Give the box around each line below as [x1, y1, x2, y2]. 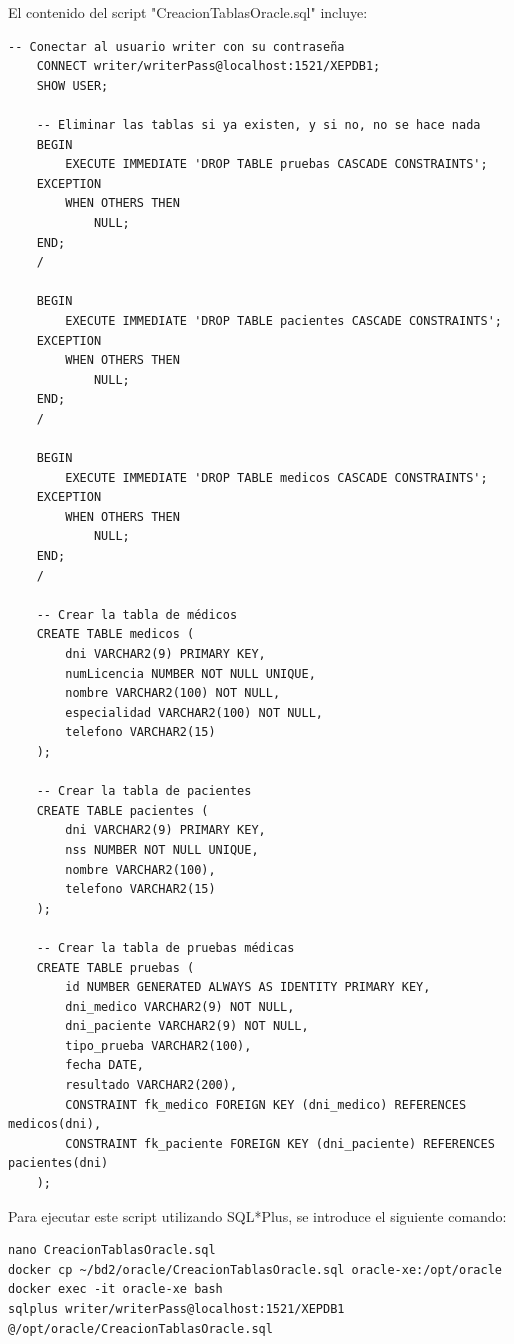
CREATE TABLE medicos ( [36, 627, 195, 642]
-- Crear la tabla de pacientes [36, 784, 252, 799]
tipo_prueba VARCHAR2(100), [65, 1038, 252, 1053]
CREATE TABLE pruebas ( [36, 960, 195, 975]
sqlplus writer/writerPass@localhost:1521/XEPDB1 [8, 1302, 345, 1316]
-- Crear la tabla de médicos [36, 607, 238, 622]
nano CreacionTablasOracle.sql [8, 1243, 216, 1258]
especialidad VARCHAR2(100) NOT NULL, [65, 705, 323, 720]
